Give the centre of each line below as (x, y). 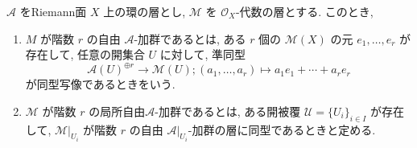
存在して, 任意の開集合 (85, 54)
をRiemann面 (53, 11)
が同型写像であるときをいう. (100, 84)
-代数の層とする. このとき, (304, 11)
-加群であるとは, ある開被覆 (228, 111)
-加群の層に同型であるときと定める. (282, 129)
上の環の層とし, (145, 11)
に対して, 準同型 (202, 54)
